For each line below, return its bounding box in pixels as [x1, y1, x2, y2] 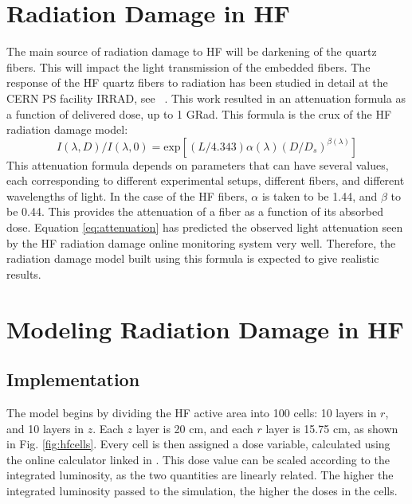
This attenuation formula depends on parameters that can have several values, [6, 156, 389, 173]
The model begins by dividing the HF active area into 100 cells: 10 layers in [6, 404, 377, 421]
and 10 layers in [6, 420, 84, 436]
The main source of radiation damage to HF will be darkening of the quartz [6, 43, 377, 60]
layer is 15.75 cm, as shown [265, 420, 398, 436]
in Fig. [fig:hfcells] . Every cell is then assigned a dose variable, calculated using [6, 436, 390, 452]
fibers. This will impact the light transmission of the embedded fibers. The [6, 58, 371, 75]
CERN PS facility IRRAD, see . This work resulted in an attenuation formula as [6, 89, 406, 106]
